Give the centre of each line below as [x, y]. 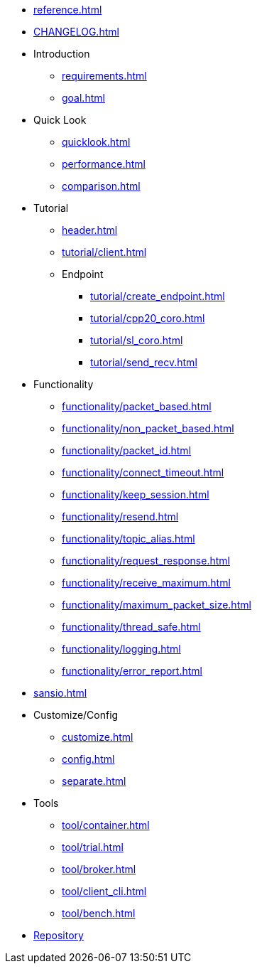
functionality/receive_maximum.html [146, 583]
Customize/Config [76, 715]
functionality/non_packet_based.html [148, 428]
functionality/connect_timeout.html [143, 472]
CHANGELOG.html [76, 32]
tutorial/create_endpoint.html [158, 296]
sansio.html [60, 693]
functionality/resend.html [120, 516]
